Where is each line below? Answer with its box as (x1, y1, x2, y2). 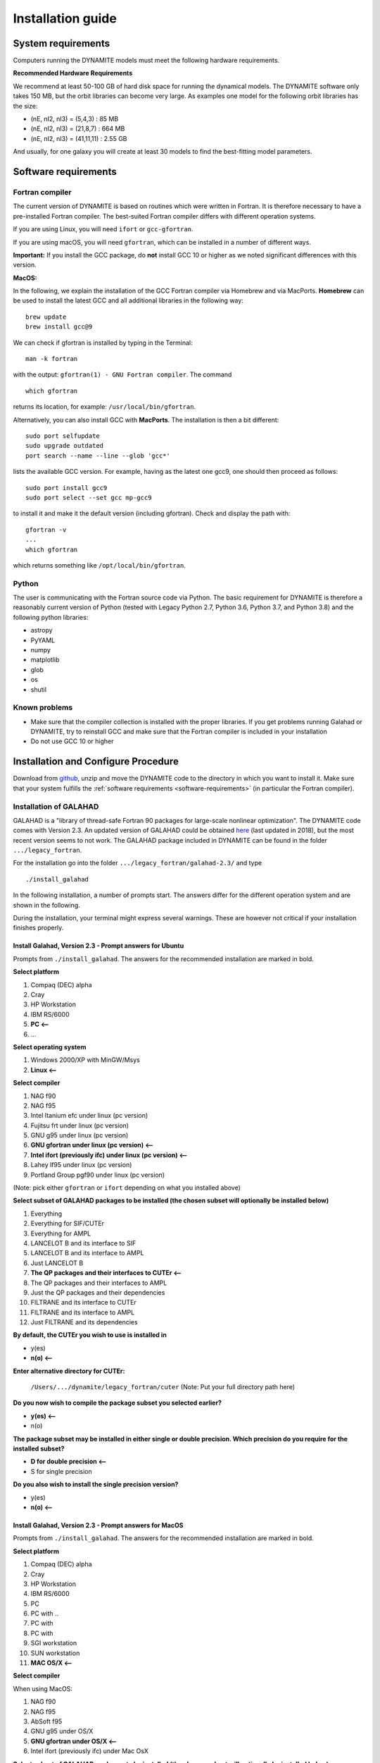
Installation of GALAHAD (13, 801, 99, 811)
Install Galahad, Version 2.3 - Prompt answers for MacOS (13, 1520, 184, 1530)
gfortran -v (25, 525, 67, 534)
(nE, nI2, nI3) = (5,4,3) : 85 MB (30, 115, 119, 123)
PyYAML (30, 635, 56, 645)
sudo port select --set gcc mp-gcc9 (25, 494, 152, 501)
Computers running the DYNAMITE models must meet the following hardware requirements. (13, 56, 280, 65)
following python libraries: (13, 613, 89, 621)
